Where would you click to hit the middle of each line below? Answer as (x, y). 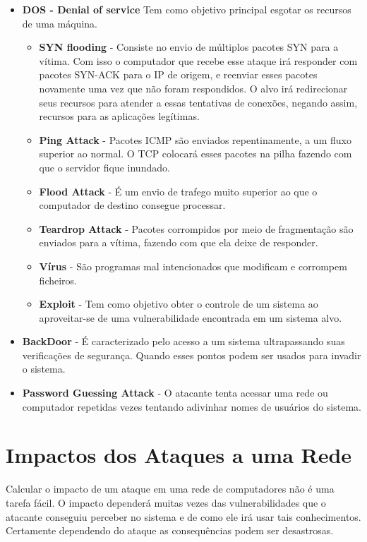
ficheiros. (58, 280)
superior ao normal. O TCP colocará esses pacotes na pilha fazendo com (195, 153)
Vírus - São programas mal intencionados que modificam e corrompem (193, 266)
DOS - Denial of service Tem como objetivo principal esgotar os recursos (187, 9)
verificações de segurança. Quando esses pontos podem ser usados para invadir (192, 355)
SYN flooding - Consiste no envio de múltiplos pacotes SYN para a (189, 47)
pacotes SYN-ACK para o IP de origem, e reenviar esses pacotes (178, 74)
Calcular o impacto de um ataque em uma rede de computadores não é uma (170, 489)
